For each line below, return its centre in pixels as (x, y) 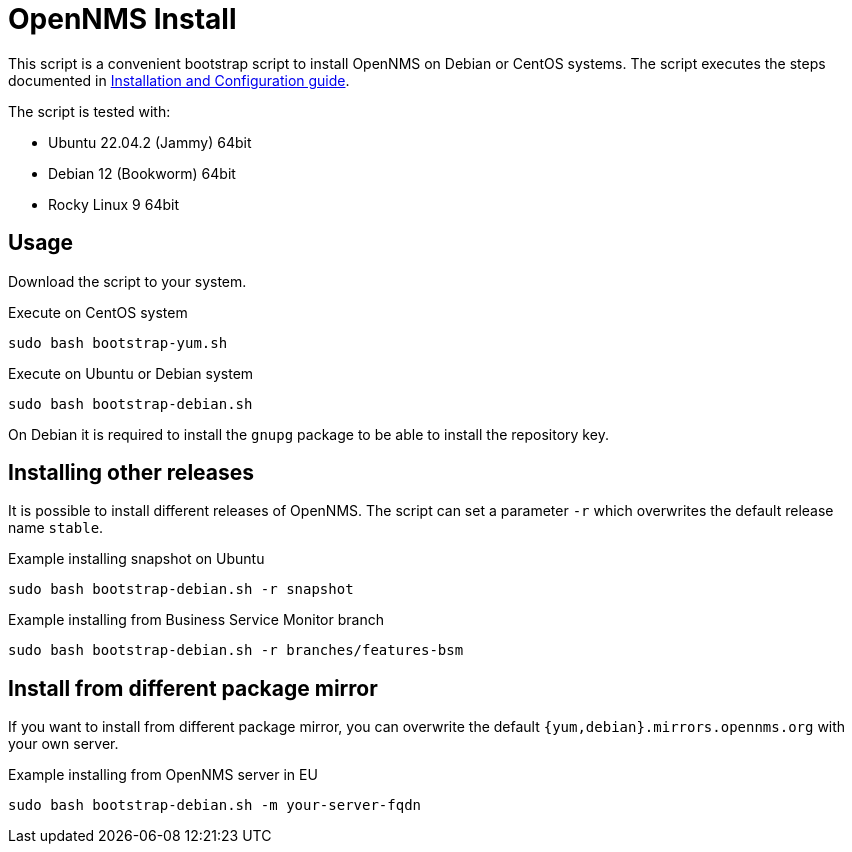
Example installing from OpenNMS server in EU (163, 775)
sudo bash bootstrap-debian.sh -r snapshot (181, 589)
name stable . (56, 528)
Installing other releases (131, 473)
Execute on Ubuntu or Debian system (131, 373)
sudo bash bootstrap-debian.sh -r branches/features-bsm (236, 650)
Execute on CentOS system (98, 312)
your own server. (63, 744)
